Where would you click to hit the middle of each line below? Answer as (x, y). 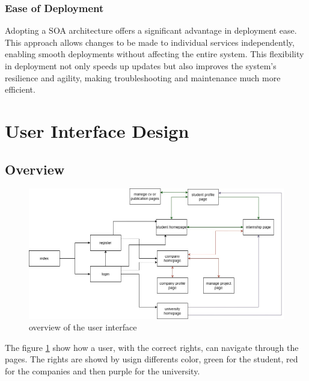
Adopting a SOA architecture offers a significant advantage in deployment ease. (151, 30)
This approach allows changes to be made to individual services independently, (150, 42)
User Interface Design (97, 130)
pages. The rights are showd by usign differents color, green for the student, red (151, 359)
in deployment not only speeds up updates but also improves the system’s (141, 66)
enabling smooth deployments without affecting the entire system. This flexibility (154, 54)
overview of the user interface (83, 327)
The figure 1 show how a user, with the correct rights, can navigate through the (152, 347)
